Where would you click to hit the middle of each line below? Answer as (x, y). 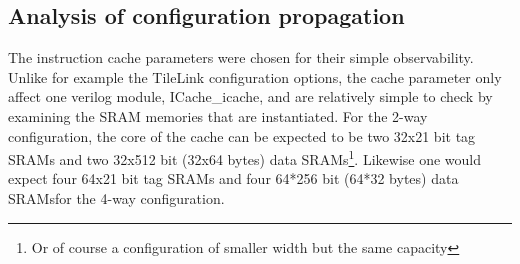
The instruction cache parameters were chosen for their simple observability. (241, 57)
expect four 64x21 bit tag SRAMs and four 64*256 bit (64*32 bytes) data (233, 178)
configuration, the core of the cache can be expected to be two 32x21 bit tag (242, 135)
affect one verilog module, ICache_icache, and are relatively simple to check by (250, 96)
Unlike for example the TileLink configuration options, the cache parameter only (255, 76)
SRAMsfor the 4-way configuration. (116, 198)
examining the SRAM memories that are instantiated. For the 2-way (218, 115)
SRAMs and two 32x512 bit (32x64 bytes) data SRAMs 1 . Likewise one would (245, 157)
